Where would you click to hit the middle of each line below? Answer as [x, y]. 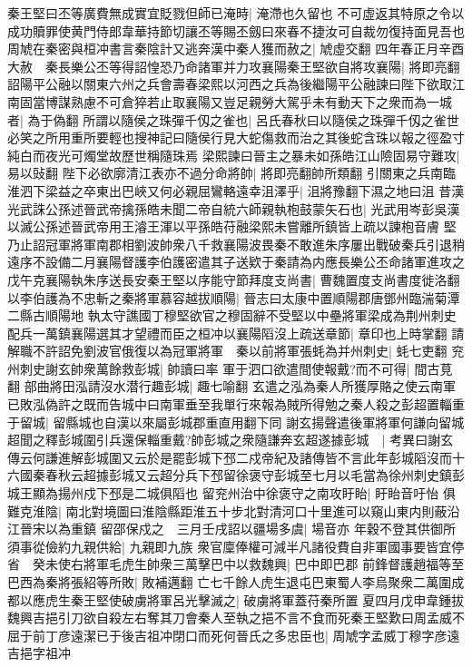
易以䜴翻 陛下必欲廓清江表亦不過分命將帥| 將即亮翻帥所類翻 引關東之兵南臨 [231, 173]
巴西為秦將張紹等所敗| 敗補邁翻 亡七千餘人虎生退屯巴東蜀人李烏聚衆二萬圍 [230, 582]
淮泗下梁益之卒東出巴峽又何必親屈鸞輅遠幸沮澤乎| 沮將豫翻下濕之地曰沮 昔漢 [236, 190]
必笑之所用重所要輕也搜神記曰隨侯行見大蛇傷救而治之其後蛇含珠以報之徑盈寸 [236, 137]
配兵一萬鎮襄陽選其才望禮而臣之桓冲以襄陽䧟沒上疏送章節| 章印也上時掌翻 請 [236, 333]
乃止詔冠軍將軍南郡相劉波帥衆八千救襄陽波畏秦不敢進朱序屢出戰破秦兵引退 [230, 244]
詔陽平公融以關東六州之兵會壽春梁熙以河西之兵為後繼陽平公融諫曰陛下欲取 [230, 84]
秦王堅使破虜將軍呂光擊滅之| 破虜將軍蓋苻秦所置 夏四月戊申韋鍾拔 [267, 599]
